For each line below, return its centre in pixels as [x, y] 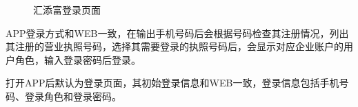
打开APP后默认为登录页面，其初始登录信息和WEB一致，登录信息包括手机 [172, 83]
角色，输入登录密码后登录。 [78, 59]
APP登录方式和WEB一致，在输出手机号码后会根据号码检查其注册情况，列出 [177, 33]
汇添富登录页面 [67, 10]
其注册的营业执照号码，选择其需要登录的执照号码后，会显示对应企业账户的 [175, 46]
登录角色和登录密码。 [73, 96]
